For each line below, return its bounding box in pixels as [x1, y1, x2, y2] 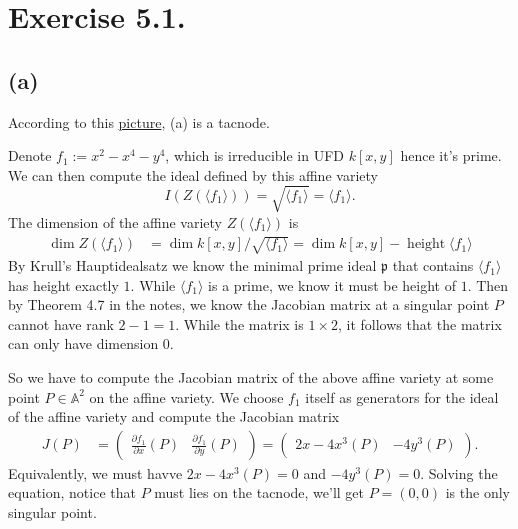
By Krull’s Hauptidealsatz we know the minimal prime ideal [8, 255, 377, 276]
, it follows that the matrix [337, 313, 502, 334]
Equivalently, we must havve [8, 462, 183, 483]
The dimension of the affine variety [8, 211, 222, 232]
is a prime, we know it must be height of [208, 274, 456, 295]
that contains [392, 255, 474, 276]
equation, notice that [8, 482, 136, 503]
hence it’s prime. [400, 145, 502, 166]
